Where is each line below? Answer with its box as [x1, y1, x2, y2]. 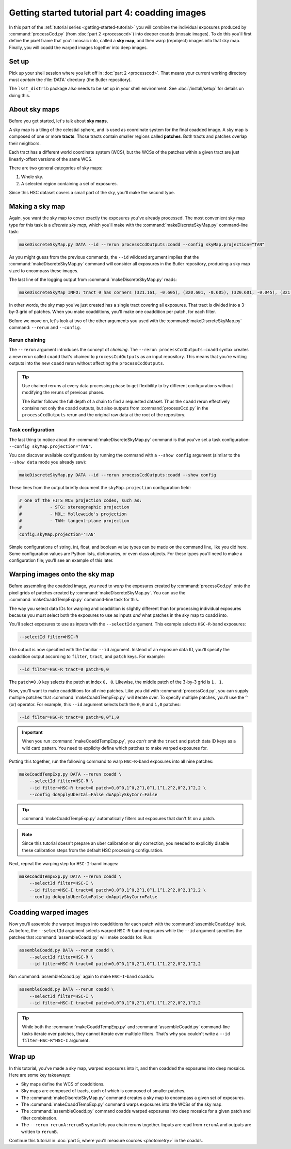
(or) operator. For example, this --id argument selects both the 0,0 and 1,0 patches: [9, 701, 181, 707]
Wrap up [9, 1052, 36, 1061]
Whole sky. [21, 174, 44, 180]
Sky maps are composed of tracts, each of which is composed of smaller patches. [21, 1088, 186, 1094]
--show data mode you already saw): [9, 459, 87, 465]
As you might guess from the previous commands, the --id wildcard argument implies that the [9, 254, 199, 260]
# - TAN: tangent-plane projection [19, 518, 129, 524]
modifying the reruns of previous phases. [22, 390, 105, 395]
